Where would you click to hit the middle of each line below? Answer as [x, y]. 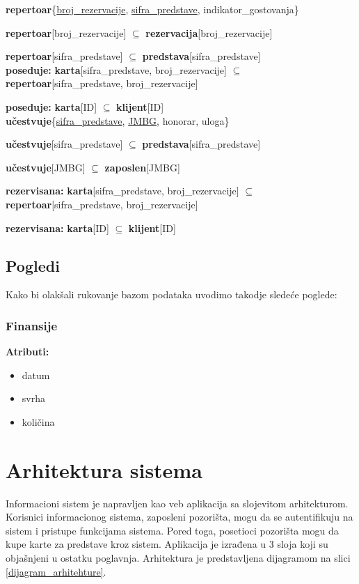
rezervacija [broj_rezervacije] [209, 32]
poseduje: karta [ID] [51, 106]
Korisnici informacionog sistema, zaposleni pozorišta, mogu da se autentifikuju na [179, 517]
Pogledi [33, 265]
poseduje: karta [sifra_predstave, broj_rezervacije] [116, 69]
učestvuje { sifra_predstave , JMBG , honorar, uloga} [118, 120]
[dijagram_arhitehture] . [56, 571]
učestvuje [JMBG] [46, 167]
